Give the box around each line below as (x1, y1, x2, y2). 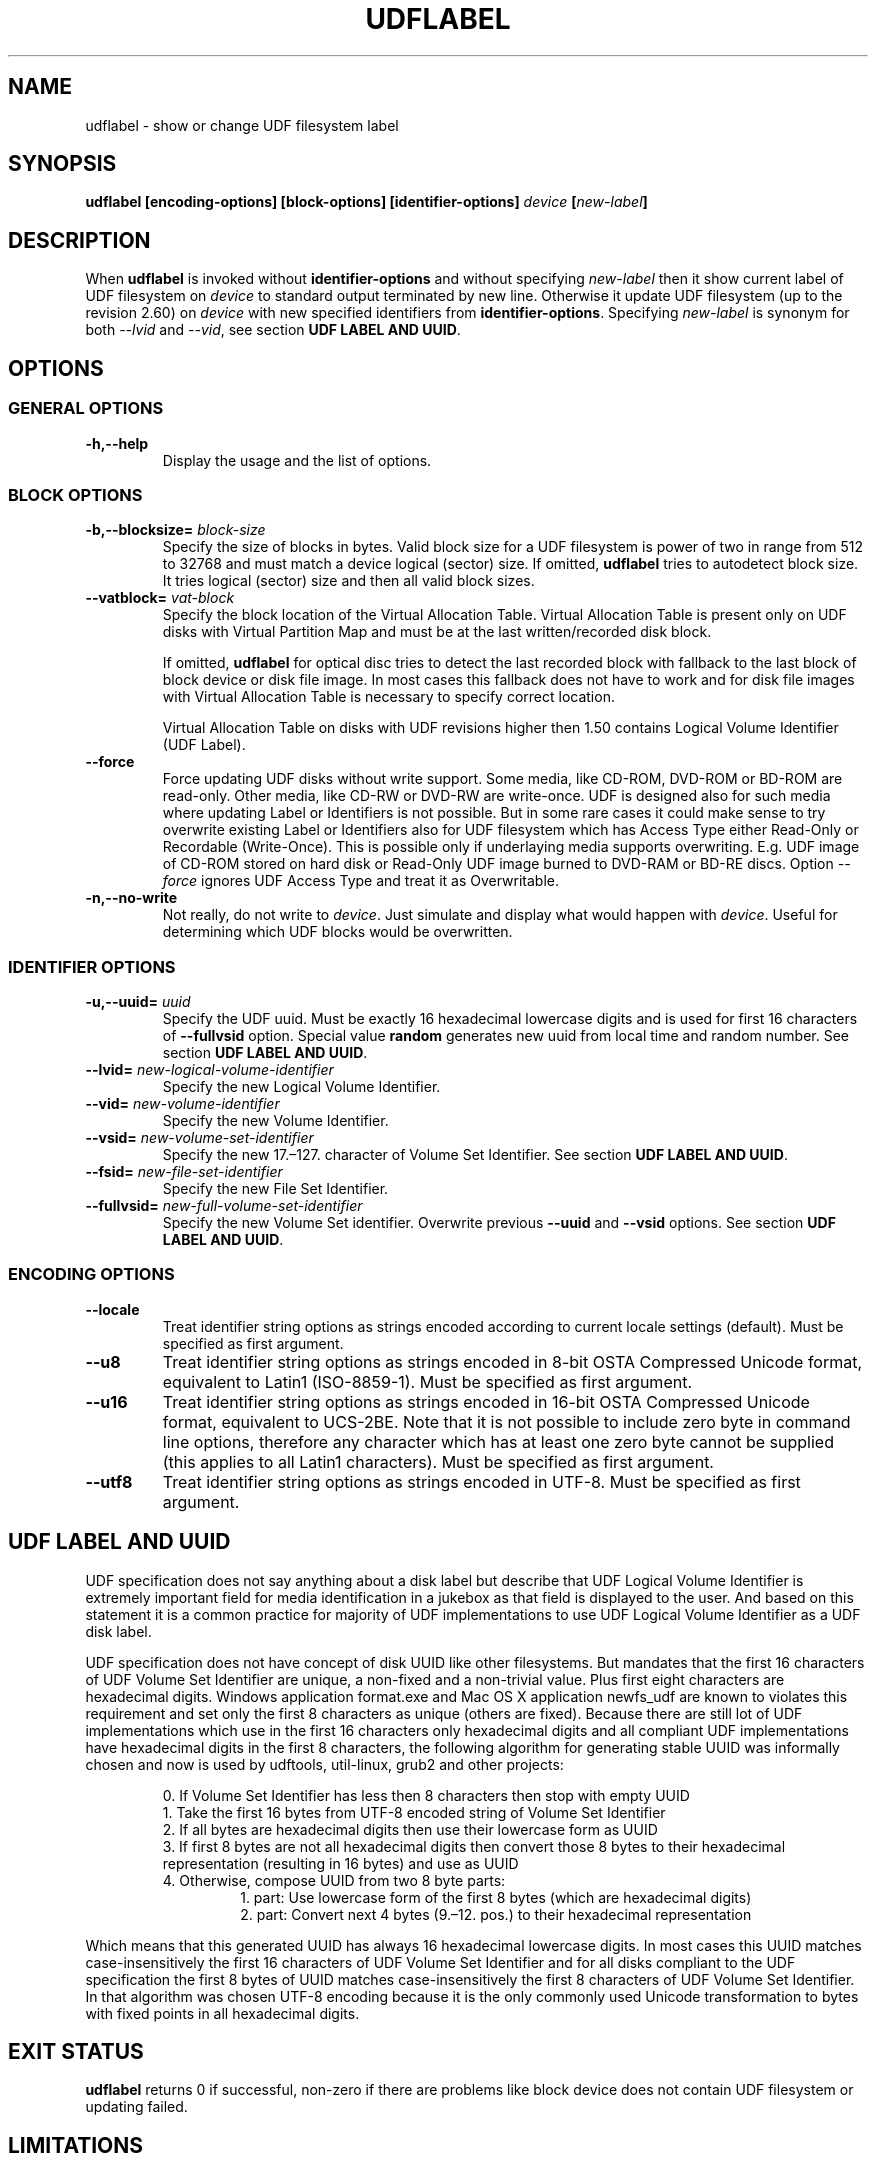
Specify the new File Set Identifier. (162, 1180, 389, 1197)
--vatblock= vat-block (85, 589, 235, 607)
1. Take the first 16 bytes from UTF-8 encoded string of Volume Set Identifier (162, 1803, 666, 1821)
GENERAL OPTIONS (8, 398, 164, 419)
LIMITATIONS (8, 2132, 144, 2158)
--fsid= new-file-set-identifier (85, 1163, 283, 1180)
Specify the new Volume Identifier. (162, 1112, 389, 1129)
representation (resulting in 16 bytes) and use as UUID (162, 1854, 519, 1872)
